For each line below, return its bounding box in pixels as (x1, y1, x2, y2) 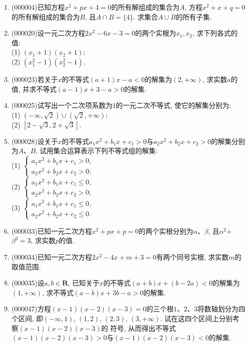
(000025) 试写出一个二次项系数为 (11, 100, 113, 110)
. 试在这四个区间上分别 (160, 313, 233, 323)
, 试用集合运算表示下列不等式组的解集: (35, 145, 158, 156)
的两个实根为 (135, 28, 176, 38)
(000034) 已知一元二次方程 (11, 252, 92, 262)
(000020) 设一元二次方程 (11, 28, 85, 38)
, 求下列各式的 (192, 28, 238, 38)
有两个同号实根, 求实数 (156, 252, 229, 262)
